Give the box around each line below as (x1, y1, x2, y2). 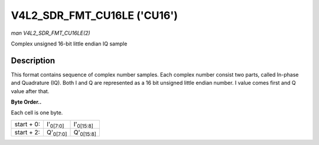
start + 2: (14, 128, 40, 137)
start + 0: (14, 120, 41, 128)
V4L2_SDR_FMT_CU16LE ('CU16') (11, 9, 178, 22)
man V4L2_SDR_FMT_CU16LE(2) (11, 29, 91, 37)
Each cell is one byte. (11, 109, 63, 116)
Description (11, 55, 56, 65)
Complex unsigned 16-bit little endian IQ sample (11, 40, 128, 47)
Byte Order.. (11, 98, 42, 106)
